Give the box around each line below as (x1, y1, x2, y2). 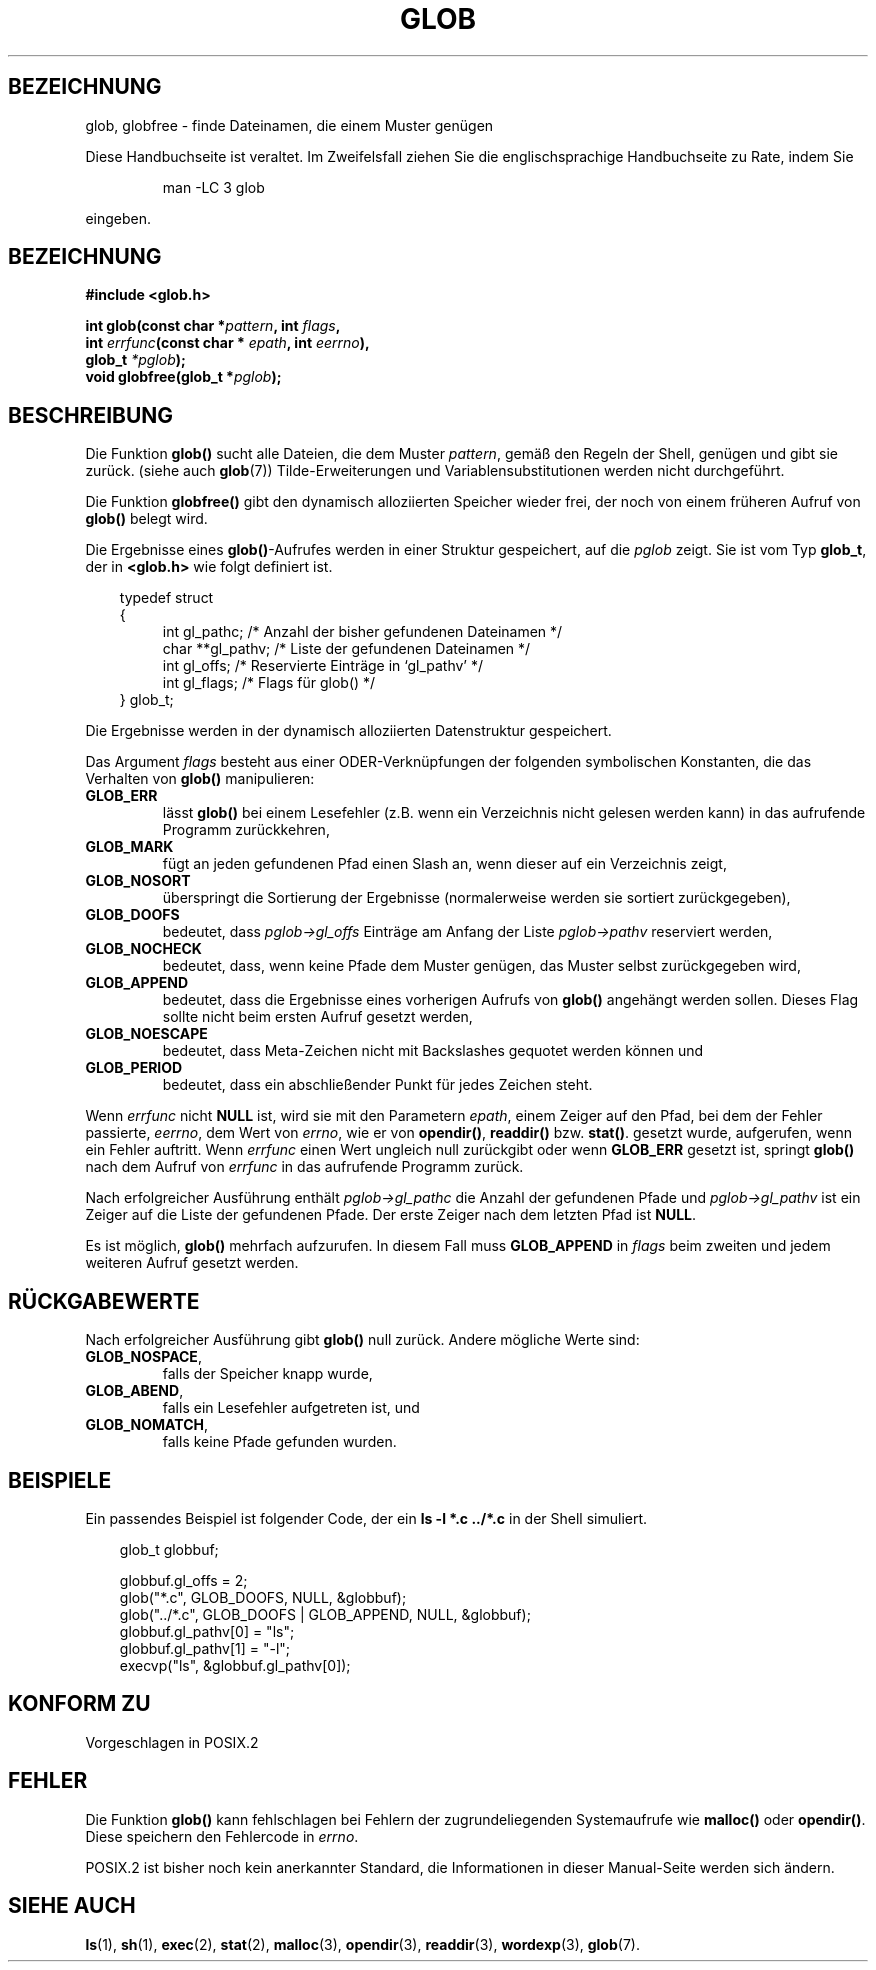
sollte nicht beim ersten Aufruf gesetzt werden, (162, 1008, 473, 1026)
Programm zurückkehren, (162, 821, 330, 839)
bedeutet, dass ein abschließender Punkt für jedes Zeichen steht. (162, 1076, 593, 1094)
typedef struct (119, 589, 214, 607)
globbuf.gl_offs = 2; (119, 1571, 248, 1589)
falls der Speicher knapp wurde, (162, 1365, 373, 1383)
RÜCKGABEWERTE (8, 1288, 200, 1314)
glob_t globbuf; (119, 1540, 219, 1558)
